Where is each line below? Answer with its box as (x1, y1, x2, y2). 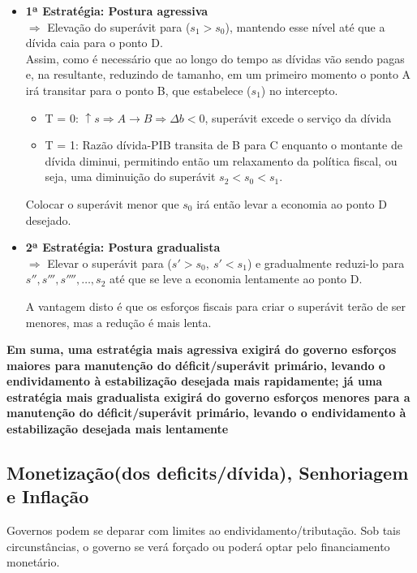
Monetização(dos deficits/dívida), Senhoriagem (6, 460, 409, 485)
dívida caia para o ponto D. (25, 34, 163, 51)
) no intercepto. (260, 81, 338, 98)
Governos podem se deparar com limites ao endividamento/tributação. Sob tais (6, 522, 401, 539)
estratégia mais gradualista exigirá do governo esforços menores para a (6, 388, 411, 405)
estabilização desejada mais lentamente (6, 420, 229, 437)
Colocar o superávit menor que (25, 195, 179, 212)
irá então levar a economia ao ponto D (196, 195, 387, 212)
